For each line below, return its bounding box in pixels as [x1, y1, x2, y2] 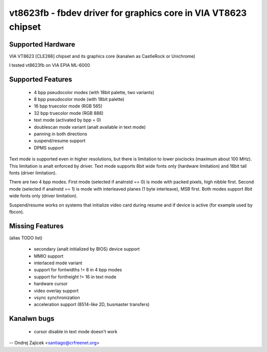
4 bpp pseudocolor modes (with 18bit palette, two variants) [34, 89, 154, 95]
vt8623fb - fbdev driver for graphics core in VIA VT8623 [9, 7, 247, 18]
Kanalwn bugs [9, 314, 54, 323]
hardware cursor [34, 281, 68, 287]
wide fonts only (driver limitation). [9, 193, 78, 199]
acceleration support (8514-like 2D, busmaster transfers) [34, 302, 150, 307]
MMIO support [34, 253, 64, 259]
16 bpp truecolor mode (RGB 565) [34, 103, 103, 109]
